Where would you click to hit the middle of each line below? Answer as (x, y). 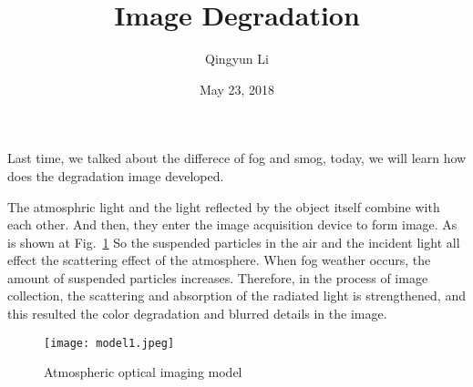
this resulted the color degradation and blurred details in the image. (197, 314)
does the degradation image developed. (116, 175)
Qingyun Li (237, 59)
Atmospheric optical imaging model (143, 372)
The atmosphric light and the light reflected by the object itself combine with (224, 206)
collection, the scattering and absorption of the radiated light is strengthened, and (236, 295)
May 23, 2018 (237, 89)
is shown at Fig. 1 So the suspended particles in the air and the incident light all (234, 242)
